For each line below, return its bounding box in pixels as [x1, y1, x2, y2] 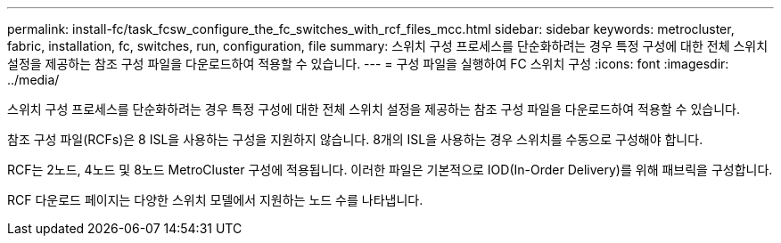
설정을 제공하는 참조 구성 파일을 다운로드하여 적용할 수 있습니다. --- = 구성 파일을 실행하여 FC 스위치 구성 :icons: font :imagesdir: [7, 56, 729, 71]
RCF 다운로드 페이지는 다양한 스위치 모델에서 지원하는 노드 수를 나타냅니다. [7, 192, 423, 207]
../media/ [7, 72, 60, 87]
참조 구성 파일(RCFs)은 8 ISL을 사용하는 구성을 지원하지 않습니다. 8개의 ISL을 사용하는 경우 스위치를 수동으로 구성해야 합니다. [7, 132, 703, 147]
